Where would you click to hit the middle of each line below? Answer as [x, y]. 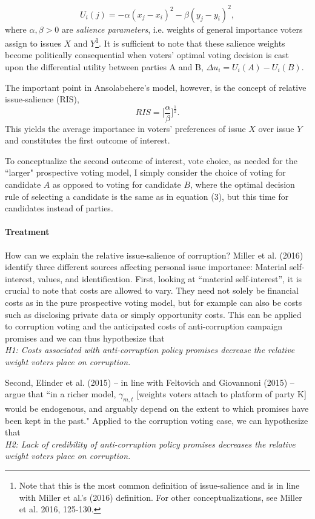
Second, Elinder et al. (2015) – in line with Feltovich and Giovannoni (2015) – [150, 382]
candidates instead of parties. [59, 208]
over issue [276, 128]
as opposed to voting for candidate [117, 184]
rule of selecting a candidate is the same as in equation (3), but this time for [147, 196]
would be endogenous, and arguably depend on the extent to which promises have [157, 408]
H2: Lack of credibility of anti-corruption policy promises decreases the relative [150, 444]
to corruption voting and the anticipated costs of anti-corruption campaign [144, 326]
